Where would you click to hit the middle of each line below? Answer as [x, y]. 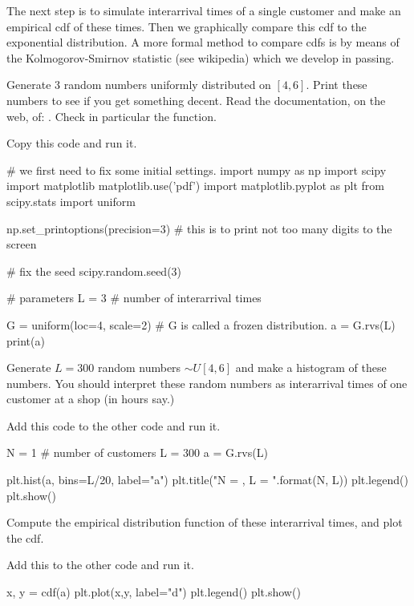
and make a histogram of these [311, 368]
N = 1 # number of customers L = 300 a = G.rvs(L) [137, 452]
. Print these [337, 85]
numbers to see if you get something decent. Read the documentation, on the [196, 100]
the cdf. [25, 537]
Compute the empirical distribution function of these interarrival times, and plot [205, 522]
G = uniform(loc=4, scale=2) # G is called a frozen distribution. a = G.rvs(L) [201, 324]
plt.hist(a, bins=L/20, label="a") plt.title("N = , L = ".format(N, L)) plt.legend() [207, 480]
